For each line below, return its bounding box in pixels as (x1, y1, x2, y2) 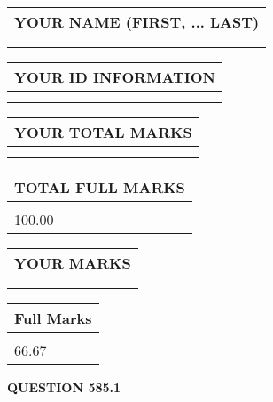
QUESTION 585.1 (7, 378, 121, 396)
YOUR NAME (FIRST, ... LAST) (14, 12, 260, 32)
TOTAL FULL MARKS (14, 177, 185, 197)
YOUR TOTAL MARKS (14, 122, 192, 142)
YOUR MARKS (14, 253, 131, 273)
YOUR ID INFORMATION (14, 67, 215, 87)
